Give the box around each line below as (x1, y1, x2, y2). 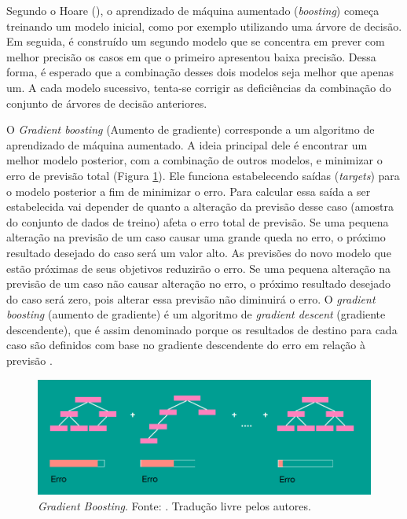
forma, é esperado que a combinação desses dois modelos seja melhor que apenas (6, 64, 394, 80)
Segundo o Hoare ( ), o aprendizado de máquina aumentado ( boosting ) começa (6, 2, 379, 18)
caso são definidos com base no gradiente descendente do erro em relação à (6, 337, 366, 353)
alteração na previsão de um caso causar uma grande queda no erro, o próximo (6, 229, 386, 245)
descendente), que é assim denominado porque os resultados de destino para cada (6, 321, 398, 337)
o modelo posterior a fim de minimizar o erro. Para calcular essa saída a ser (6, 182, 371, 199)
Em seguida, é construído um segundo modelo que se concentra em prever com (6, 33, 385, 50)
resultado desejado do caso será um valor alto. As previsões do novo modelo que (6, 244, 391, 260)
